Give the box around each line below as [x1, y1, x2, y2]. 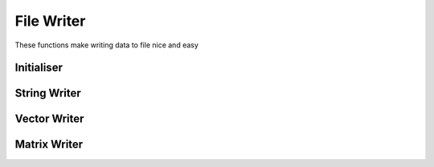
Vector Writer [14, 112, 84, 126]
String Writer [14, 87, 82, 100]
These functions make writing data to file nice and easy [14, 40, 199, 50]
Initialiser [14, 61, 63, 75]
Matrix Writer [14, 137, 84, 152]
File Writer [14, 12, 86, 30]
